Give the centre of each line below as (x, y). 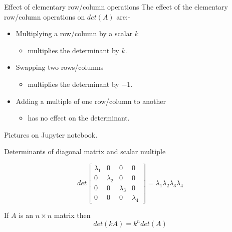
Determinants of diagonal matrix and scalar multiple (85, 151)
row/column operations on (45, 16)
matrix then (72, 215)
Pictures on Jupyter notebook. (51, 134)
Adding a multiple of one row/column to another (91, 101)
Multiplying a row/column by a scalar (74, 33)
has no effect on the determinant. (79, 118)
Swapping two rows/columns (60, 67)
